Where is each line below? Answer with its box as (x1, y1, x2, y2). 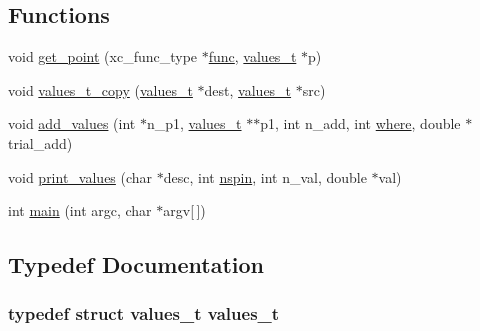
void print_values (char (8, 166, 153, 187)
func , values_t (208, 46, 297, 67)
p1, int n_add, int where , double (260, 113, 461, 134)
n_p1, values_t (146, 113, 242, 134)
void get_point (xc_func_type (8, 46, 198, 67)
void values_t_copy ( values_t (8, 79, 193, 100)
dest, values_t (204, 79, 292, 100)
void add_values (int (8, 113, 136, 134)
